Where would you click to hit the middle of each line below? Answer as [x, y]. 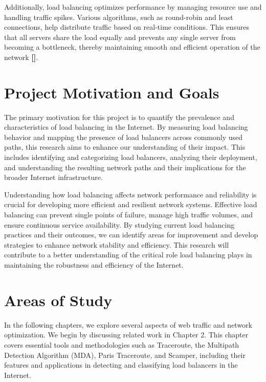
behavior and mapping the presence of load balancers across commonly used [124, 137]
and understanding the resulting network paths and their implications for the [125, 167]
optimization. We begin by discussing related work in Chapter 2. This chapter [126, 335]
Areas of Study [58, 300]
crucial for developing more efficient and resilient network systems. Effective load [131, 204]
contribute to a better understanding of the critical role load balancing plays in [128, 255]
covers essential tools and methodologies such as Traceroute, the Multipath [122, 344]
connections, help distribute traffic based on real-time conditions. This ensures [127, 27]
